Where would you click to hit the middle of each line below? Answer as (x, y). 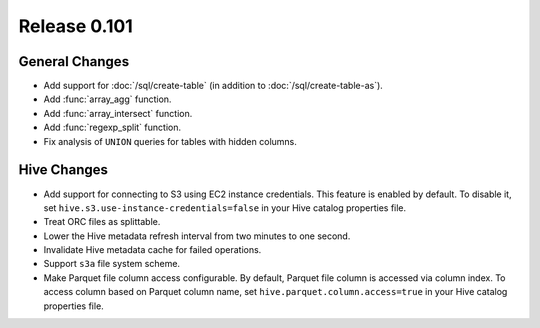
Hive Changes (63, 170)
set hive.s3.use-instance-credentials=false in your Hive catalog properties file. (225, 207)
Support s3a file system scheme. (111, 264)
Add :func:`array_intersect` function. (118, 113)
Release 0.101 (76, 26)
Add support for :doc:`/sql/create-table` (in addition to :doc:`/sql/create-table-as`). (213, 86)
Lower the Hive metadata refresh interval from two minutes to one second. (197, 236)
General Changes (74, 61)
